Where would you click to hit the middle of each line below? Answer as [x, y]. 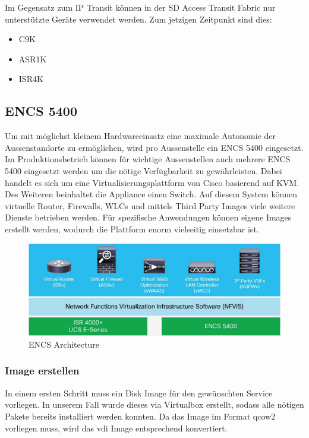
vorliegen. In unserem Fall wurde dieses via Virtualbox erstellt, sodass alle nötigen [154, 404]
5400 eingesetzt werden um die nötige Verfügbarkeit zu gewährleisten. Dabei [144, 170]
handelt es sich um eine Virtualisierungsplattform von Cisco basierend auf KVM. [152, 182]
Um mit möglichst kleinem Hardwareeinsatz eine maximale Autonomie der [140, 136]
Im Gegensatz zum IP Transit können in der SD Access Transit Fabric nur [140, 7]
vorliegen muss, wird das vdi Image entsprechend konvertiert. [116, 428]
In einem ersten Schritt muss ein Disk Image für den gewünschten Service [139, 393]
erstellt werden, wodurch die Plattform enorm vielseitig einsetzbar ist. [132, 229]
